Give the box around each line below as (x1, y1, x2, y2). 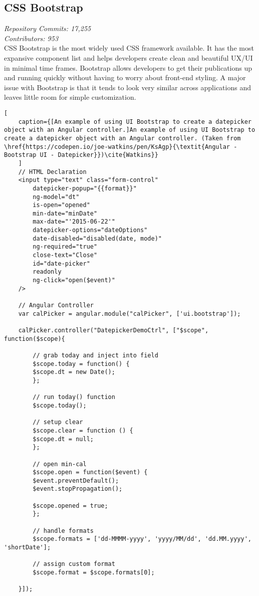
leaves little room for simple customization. (4, 92, 136, 102)
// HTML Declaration (18, 168, 87, 175)
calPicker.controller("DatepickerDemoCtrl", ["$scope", (18, 327, 209, 334)
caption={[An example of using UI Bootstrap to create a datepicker (18, 118, 251, 125)
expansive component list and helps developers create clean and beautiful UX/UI (4, 52, 253, 63)
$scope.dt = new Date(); (33, 368, 115, 376)
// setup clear (33, 419, 83, 426)
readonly (33, 268, 62, 276)
